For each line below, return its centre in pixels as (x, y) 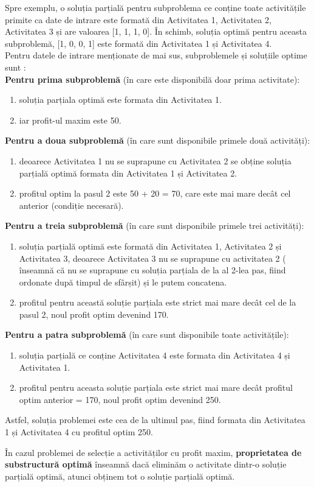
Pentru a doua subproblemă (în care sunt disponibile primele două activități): (158, 140)
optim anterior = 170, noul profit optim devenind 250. (120, 399)
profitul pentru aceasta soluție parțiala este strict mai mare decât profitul (156, 387)
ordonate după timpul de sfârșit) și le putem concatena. (123, 282)
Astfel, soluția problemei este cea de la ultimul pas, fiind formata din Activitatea (155, 420)
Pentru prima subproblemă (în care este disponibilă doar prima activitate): (152, 79)
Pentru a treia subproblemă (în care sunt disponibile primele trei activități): (155, 226)
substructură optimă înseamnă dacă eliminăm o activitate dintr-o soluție (146, 464)
